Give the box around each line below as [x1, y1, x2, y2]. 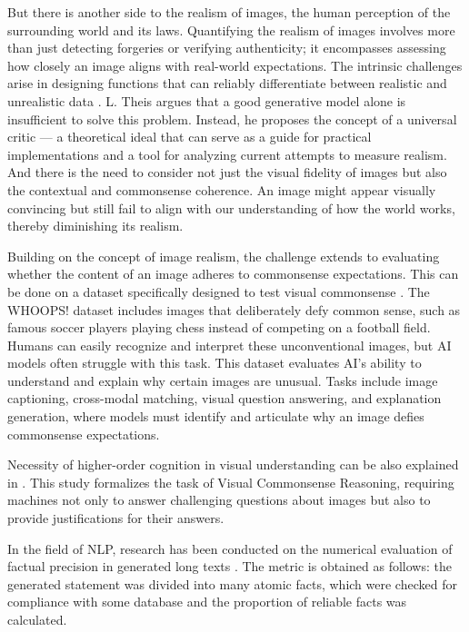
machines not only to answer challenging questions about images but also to [7, 490, 431, 509]
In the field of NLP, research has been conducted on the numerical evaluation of [7, 538, 453, 558]
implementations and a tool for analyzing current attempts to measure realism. [7, 144, 447, 163]
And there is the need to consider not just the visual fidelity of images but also [7, 163, 447, 182]
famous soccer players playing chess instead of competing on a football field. [7, 318, 431, 337]
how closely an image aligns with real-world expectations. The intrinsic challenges [7, 55, 463, 74]
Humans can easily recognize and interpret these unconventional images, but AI [7, 335, 452, 354]
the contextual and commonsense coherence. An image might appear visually [7, 180, 436, 199]
